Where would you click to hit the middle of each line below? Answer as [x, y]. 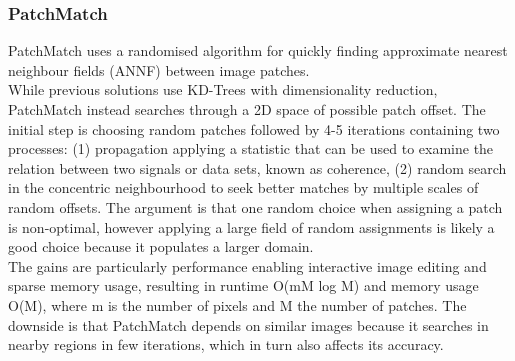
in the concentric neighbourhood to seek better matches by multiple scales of [243, 187]
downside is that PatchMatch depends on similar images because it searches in [248, 324]
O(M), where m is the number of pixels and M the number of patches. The [237, 304]
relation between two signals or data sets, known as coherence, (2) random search [257, 167]
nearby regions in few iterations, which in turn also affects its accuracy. [226, 344]
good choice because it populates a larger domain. [161, 246]
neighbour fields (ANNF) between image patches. [159, 69]
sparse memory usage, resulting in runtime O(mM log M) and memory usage [243, 285]
